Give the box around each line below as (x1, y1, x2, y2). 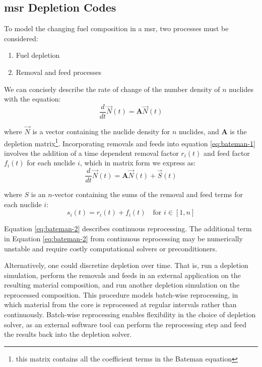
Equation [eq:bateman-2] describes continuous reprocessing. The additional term (4, 223, 252, 234)
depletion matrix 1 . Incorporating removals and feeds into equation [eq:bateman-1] (4, 136, 255, 148)
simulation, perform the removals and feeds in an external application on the (4, 269, 241, 280)
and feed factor (204, 147, 250, 158)
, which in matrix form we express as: (80, 157, 196, 168)
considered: (4, 33, 38, 43)
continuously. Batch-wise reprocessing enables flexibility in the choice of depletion (4, 309, 256, 320)
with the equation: (4, 94, 61, 104)
